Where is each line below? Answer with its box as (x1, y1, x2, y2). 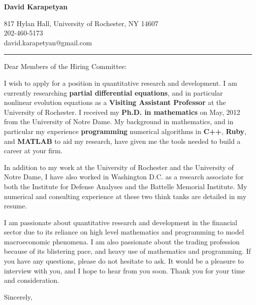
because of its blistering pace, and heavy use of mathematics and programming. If (4, 246, 251, 256)
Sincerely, (4, 291, 32, 302)
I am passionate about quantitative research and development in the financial (4, 217, 237, 227)
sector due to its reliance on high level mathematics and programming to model (4, 227, 244, 237)
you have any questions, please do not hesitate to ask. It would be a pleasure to (4, 256, 244, 266)
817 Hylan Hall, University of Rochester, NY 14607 (4, 18, 159, 28)
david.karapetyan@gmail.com (4, 37, 92, 47)
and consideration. (4, 275, 60, 285)
